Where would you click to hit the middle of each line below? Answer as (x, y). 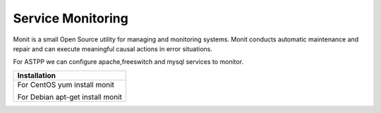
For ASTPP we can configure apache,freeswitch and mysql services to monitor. (128, 62)
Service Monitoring (71, 18)
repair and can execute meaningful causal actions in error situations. (113, 48)
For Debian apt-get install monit (70, 97)
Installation (37, 75)
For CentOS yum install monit (66, 84)
